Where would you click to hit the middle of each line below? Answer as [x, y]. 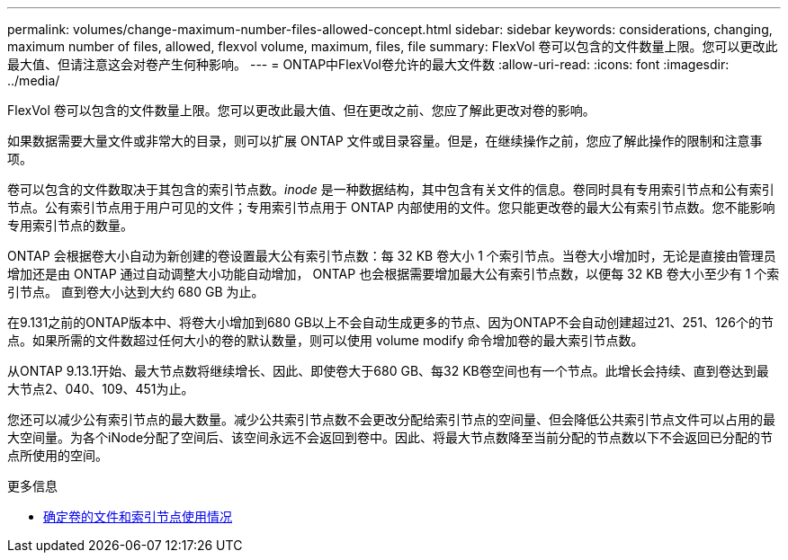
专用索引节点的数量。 [70, 225]
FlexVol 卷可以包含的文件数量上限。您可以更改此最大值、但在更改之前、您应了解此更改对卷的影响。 [301, 110]
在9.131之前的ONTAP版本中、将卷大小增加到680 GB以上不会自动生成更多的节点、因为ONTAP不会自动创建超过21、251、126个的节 [390, 322]
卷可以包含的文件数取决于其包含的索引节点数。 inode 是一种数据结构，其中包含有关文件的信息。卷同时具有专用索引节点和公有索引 [391, 189]
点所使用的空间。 [58, 455]
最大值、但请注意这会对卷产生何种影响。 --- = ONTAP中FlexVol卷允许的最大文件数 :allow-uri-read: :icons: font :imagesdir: [368, 64]
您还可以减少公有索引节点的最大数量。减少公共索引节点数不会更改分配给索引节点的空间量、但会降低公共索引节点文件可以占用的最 [391, 419]
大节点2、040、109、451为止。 [101, 389]
